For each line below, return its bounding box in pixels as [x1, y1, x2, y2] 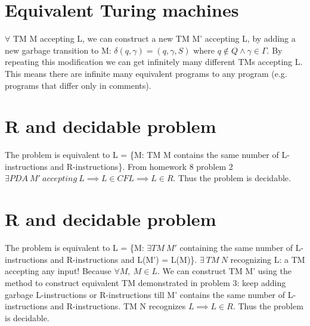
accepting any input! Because [5, 265, 111, 277]
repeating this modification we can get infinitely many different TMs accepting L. [5, 55, 303, 68]
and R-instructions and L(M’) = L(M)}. [50, 253, 197, 265]
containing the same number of [179, 241, 293, 254]
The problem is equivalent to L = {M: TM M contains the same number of [5, 148, 279, 161]
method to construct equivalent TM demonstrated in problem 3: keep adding [5, 276, 286, 288]
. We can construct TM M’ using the [157, 265, 292, 277]
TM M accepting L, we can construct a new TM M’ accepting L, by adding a [13, 32, 296, 45]
